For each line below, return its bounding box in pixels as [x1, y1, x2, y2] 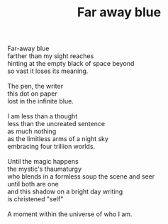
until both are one [7, 180, 59, 189]
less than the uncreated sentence [7, 120, 105, 128]
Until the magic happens [7, 157, 79, 166]
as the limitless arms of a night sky [7, 135, 108, 143]
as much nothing [7, 127, 57, 135]
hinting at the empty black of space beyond [7, 60, 135, 68]
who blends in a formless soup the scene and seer [7, 172, 155, 181]
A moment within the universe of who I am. [7, 210, 133, 218]
